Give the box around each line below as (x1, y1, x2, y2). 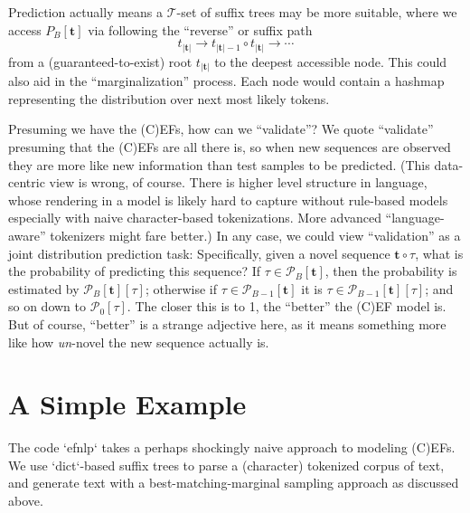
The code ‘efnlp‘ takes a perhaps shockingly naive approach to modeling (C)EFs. (8, 438, 456, 457)
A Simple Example (8, 385, 247, 423)
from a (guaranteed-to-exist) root (8, 52, 193, 71)
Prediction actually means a (8, 3, 164, 21)
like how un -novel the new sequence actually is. (8, 332, 269, 351)
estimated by (8, 279, 80, 298)
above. (8, 491, 43, 510)
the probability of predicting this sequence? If (8, 261, 261, 280)
